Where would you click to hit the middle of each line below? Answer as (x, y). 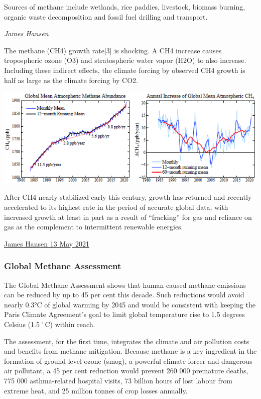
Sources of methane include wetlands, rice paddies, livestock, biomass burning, (125, 7)
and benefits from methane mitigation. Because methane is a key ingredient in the (130, 351)
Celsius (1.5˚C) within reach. (50, 324)
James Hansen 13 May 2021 (47, 243)
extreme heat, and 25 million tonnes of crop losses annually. (96, 390)
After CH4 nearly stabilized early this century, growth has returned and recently (128, 197)
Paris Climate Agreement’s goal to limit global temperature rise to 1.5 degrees (124, 314)
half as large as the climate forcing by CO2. (71, 80)
